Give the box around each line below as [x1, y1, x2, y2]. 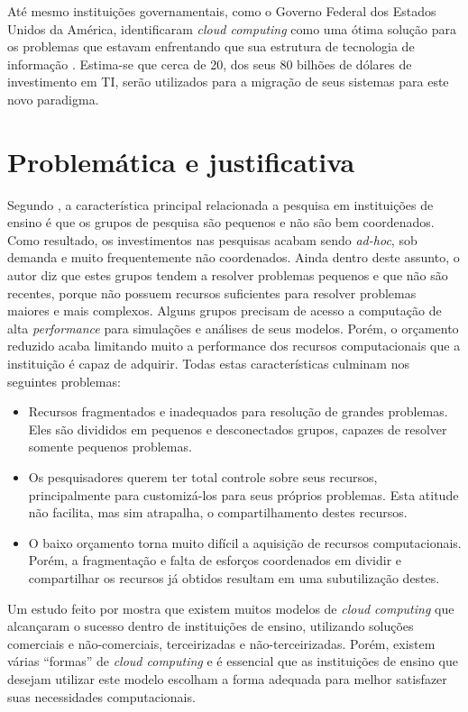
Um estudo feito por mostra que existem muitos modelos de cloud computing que [7, 598, 454, 617]
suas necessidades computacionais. [7, 687, 196, 706]
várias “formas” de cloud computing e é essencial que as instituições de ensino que [7, 652, 458, 671]
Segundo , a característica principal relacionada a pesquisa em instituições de [7, 195, 434, 214]
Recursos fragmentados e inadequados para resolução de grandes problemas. [28, 402, 448, 421]
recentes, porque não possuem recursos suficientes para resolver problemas [7, 283, 417, 302]
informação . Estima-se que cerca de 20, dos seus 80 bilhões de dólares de [7, 54, 412, 73]
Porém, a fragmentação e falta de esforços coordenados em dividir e [28, 551, 401, 570]
